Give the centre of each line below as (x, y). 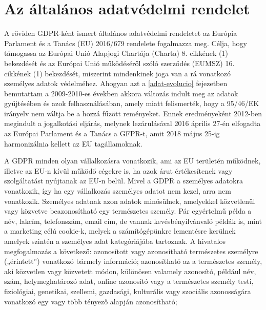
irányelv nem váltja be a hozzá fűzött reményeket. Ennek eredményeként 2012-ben (133, 113)
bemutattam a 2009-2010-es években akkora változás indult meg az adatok (121, 93)
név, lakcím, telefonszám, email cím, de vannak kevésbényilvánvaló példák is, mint (133, 221)
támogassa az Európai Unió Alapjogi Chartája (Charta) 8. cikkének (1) (116, 53)
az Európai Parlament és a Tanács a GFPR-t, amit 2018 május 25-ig (112, 133)
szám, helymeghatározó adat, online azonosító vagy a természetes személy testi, (129, 281)
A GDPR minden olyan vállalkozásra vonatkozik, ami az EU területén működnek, (132, 161)
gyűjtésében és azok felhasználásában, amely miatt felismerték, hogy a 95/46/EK (132, 103)
